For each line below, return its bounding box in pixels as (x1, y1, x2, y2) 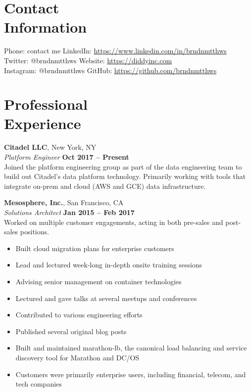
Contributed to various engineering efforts (15, 309, 143, 320)
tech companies (15, 379, 62, 389)
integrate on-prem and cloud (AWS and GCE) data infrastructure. (4, 180, 206, 191)
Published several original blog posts (15, 326, 127, 336)
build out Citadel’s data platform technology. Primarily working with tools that (4, 171, 246, 181)
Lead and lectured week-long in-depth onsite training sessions (15, 260, 202, 270)
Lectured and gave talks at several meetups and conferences (15, 293, 197, 303)
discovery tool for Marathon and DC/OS (15, 352, 140, 362)
